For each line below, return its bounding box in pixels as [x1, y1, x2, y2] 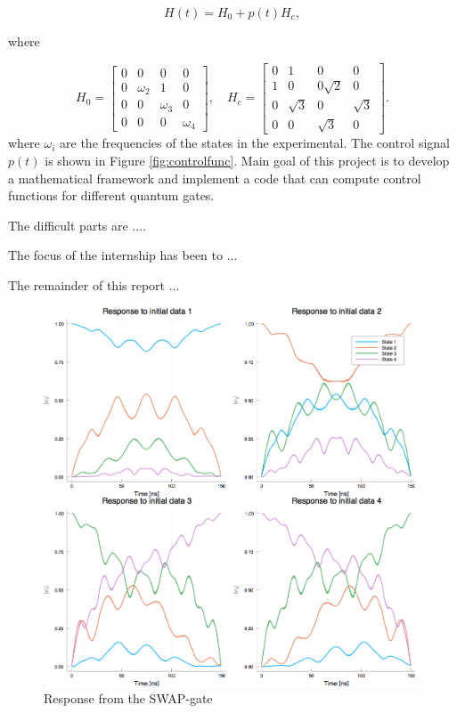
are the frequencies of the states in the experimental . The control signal [60, 134, 450, 152]
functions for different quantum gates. [8, 186, 215, 205]
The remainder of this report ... [8, 275, 180, 294]
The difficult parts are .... [8, 215, 146, 234]
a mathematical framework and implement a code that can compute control [8, 168, 421, 187]
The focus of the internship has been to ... [8, 246, 238, 264]
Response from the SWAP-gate [44, 689, 213, 708]
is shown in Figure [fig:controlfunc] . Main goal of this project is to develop [45, 150, 450, 169]
